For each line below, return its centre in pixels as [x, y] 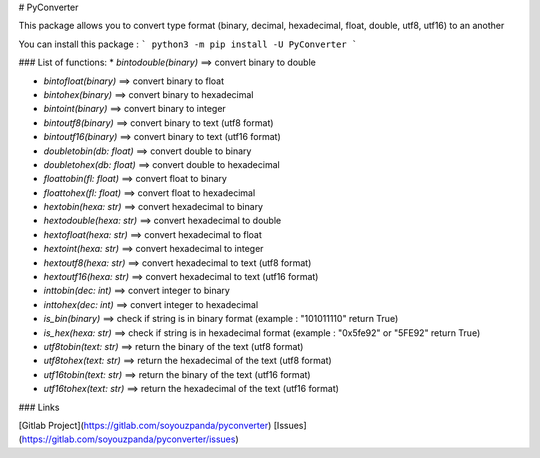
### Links [39, 407]
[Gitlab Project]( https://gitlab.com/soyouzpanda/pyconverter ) [145, 425]
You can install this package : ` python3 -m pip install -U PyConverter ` [188, 44]
